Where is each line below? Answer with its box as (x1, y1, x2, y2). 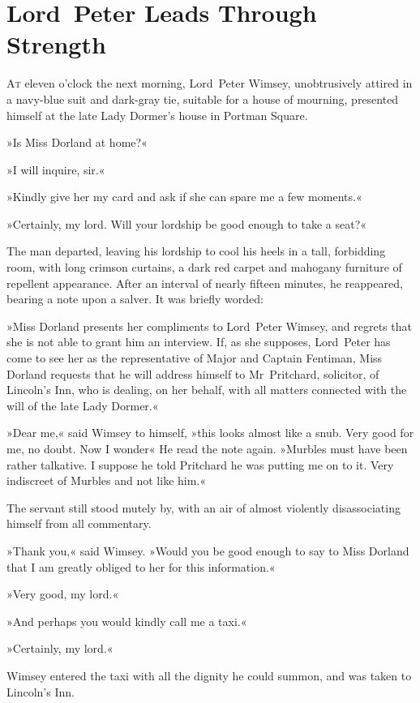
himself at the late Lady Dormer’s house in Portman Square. (6, 106, 308, 123)
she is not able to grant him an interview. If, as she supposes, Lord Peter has (6, 333, 391, 350)
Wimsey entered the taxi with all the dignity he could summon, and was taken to (6, 667, 412, 684)
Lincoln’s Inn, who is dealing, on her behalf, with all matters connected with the (6, 381, 407, 398)
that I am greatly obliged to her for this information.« (6, 558, 276, 575)
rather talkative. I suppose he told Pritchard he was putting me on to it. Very (6, 456, 394, 473)
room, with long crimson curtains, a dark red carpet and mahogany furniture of (6, 259, 402, 276)
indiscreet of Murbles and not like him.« (6, 472, 207, 489)
